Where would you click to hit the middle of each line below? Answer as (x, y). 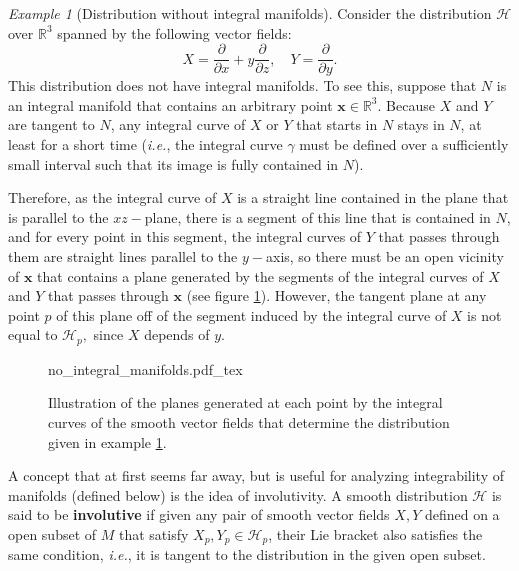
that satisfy (153, 533)
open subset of (52, 533)
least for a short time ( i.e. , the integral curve (145, 144)
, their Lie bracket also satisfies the (375, 533)
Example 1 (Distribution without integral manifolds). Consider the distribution (250, 13)
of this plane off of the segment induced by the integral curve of (251, 314)
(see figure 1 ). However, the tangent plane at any (336, 295)
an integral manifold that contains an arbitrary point (170, 104)
